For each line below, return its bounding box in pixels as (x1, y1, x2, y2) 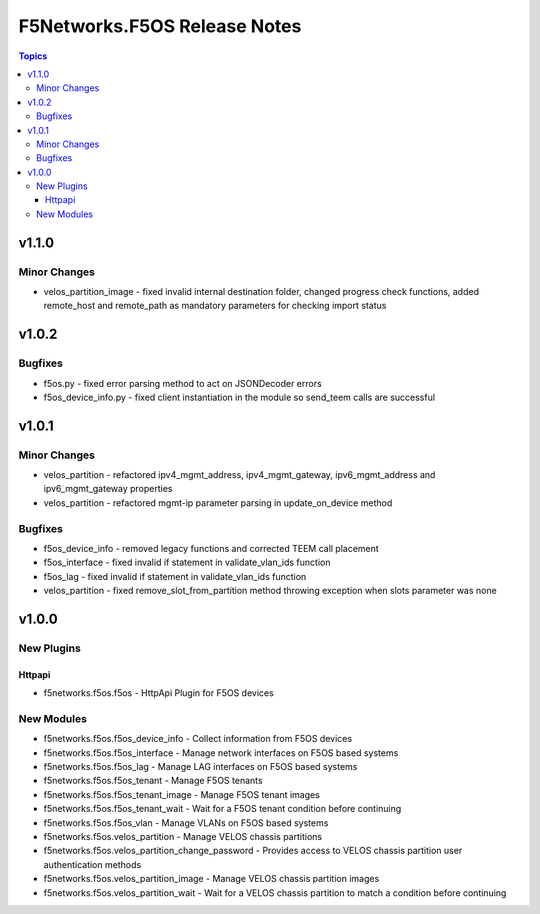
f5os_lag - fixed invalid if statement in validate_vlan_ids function (43, 570, 307, 582)
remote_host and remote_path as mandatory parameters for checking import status (43, 300, 387, 312)
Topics (18, 50, 48, 62)
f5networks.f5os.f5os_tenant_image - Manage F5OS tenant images (43, 788, 320, 800)
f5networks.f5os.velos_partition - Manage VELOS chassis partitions (43, 831, 323, 843)
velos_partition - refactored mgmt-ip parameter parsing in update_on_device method (43, 496, 393, 509)
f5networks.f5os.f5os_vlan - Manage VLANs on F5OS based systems (43, 816, 329, 829)
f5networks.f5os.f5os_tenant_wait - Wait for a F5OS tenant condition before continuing (43, 803, 402, 815)
